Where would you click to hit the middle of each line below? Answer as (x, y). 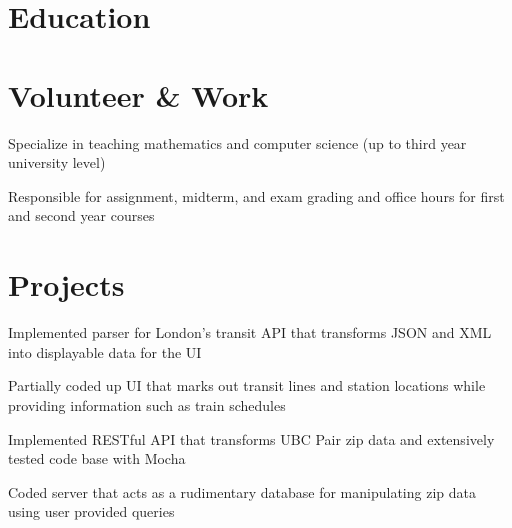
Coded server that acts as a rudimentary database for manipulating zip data (242, 491)
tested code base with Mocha (97, 458)
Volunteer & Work (138, 94)
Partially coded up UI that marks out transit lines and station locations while (247, 385)
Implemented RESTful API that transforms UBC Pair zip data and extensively (251, 438)
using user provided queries (91, 511)
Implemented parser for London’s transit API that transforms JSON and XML (250, 332)
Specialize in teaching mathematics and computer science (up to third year (237, 142)
